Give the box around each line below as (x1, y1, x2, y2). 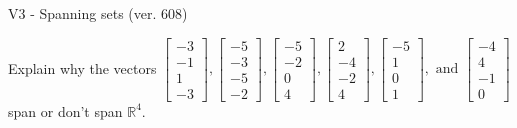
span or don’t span (8, 100, 123, 121)
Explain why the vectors (8, 57, 157, 78)
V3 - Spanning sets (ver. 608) (8, 3, 188, 23)
